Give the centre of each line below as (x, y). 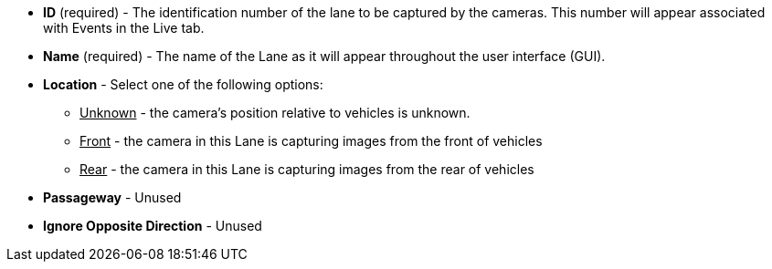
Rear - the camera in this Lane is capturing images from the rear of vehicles (307, 169)
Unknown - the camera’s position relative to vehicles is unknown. (275, 113)
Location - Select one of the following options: (183, 84)
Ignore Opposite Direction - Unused (153, 226)
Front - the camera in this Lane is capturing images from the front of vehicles (311, 141)
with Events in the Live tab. (124, 28)
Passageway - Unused (112, 197)
